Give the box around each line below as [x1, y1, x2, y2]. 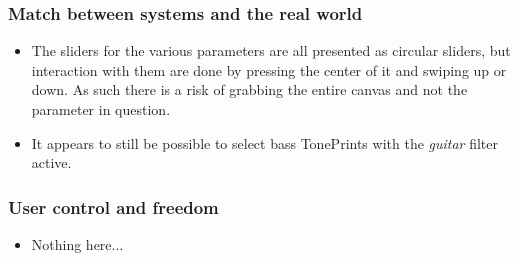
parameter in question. [31, 99, 171, 119]
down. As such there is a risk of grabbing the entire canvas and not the [31, 79, 468, 100]
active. [31, 152, 72, 173]
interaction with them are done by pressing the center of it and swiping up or [31, 59, 507, 80]
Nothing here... [31, 234, 124, 254]
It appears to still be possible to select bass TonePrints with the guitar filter [31, 132, 499, 153]
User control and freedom [8, 194, 219, 219]
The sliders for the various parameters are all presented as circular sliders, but [31, 40, 511, 61]
